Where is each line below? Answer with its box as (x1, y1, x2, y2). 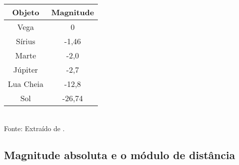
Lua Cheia (8, 78, 44, 89)
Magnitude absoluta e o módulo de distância (4, 147, 235, 162)
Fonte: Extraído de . (4, 123, 65, 133)
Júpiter (13, 64, 38, 75)
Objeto (12, 6, 39, 18)
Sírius (16, 35, 35, 47)
